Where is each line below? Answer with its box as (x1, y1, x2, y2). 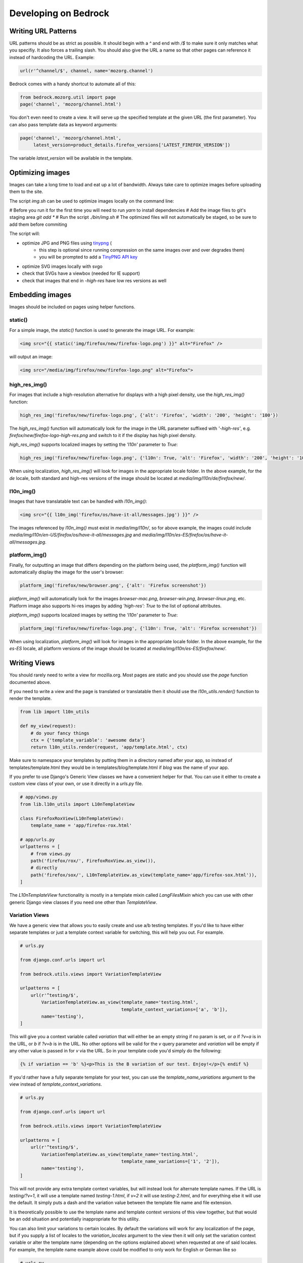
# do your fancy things (30, 730, 89, 736)
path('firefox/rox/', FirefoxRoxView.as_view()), (30, 858, 156, 863)
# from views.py (30, 851, 71, 856)
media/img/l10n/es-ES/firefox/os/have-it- (142, 532, 228, 538)
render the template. (9, 695, 52, 702)
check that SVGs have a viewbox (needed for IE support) (22, 270, 140, 276)
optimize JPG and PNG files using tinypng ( (22, 240, 112, 246)
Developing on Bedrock (9, 8, 110, 19)
